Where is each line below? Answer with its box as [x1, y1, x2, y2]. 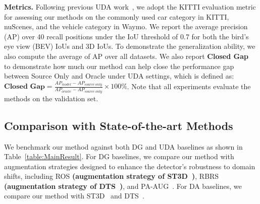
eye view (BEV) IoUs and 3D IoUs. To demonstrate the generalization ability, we [4, 41, 255, 51]
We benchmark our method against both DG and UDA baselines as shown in [4, 141, 243, 152]
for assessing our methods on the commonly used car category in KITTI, [4, 11, 229, 22]
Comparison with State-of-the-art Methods [4, 117, 233, 133]
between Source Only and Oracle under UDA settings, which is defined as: [4, 71, 234, 81]
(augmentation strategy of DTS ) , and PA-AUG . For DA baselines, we [4, 180, 242, 191]
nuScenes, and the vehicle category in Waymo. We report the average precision [4, 21, 248, 32]
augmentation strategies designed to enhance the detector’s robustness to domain [4, 161, 255, 171]
